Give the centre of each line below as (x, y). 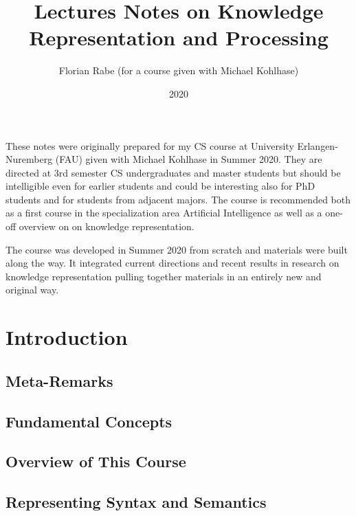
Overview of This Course (96, 461)
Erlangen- (318, 145)
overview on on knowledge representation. (107, 226)
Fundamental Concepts (89, 421)
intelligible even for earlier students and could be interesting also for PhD (160, 186)
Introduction (67, 337)
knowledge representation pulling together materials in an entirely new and (164, 276)
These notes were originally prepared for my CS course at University (150, 145)
